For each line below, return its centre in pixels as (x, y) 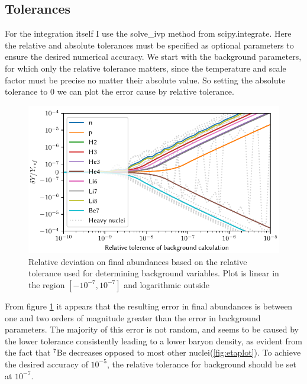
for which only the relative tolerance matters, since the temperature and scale (146, 68)
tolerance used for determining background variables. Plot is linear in (154, 273)
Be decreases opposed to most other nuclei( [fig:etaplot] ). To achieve (179, 352)
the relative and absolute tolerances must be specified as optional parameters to (149, 45)
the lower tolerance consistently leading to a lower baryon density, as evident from (153, 341)
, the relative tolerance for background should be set (201, 364)
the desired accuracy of (46, 364)
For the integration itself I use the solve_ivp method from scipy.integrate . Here (148, 33)
